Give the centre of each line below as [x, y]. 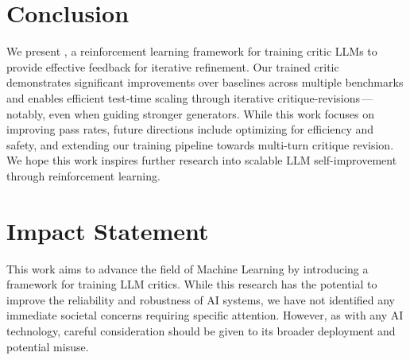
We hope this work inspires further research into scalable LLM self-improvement [202, 160]
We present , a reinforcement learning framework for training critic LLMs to [192, 51]
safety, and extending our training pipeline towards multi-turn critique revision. [200, 144]
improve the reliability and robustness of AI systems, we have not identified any [201, 299]
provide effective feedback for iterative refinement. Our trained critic [173, 66]
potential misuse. [48, 346]
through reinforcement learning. [83, 175]
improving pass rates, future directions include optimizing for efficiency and [190, 129]
